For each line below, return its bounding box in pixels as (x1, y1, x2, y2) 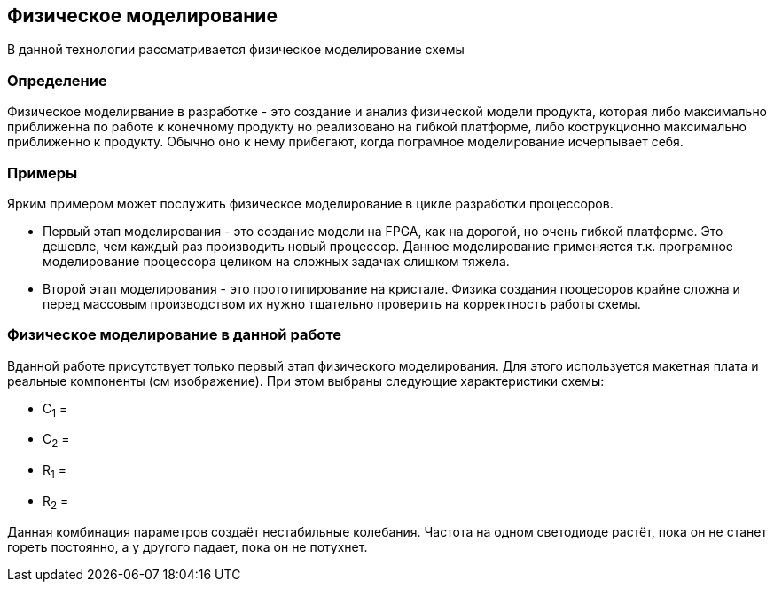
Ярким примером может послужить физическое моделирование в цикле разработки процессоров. (7, 195, 614, 211)
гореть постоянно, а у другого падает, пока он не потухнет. (7, 538, 368, 554)
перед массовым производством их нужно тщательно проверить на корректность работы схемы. (43, 295, 641, 311)
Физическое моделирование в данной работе (7, 326, 342, 344)
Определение (7, 71, 107, 90)
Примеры (7, 163, 78, 182)
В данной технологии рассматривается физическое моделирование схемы (7, 42, 465, 58)
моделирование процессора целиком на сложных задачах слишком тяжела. (43, 253, 510, 269)
